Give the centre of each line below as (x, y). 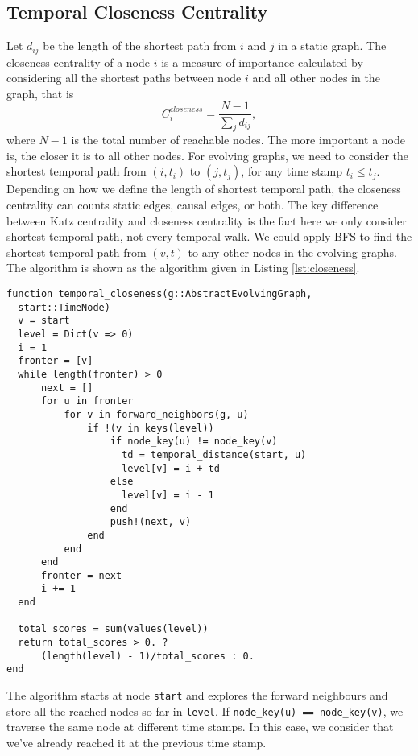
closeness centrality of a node (78, 62)
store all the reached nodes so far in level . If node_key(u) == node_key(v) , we (205, 711)
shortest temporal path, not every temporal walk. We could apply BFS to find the (209, 236)
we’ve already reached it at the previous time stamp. (137, 742)
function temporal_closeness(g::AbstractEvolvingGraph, (159, 294)
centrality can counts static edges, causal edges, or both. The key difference (192, 205)
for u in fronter (87, 401)
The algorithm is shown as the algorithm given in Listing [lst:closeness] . (183, 268)
